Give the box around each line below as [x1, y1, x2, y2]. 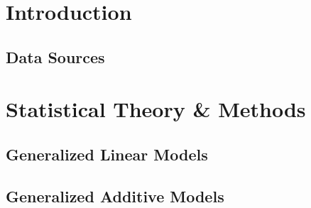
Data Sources [6, 45, 105, 67]
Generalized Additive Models [6, 185, 224, 207]
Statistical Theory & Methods [6, 94, 306, 124]
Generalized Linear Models [6, 143, 208, 165]
